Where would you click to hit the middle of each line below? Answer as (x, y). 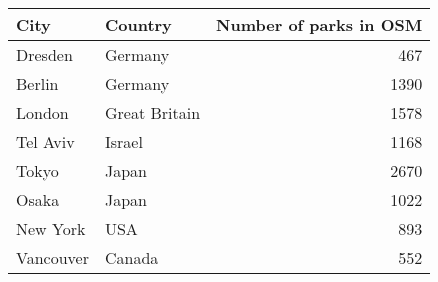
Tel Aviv (45, 141)
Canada (131, 257)
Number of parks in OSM (319, 24)
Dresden (44, 54)
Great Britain (152, 112)
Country (138, 24)
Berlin (37, 83)
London (42, 112)
